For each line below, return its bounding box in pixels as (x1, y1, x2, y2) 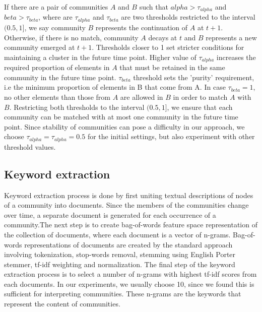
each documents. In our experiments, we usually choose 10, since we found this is (4, 278, 254, 289)
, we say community (24, 22, 86, 32)
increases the (216, 51, 256, 62)
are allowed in (120, 91, 163, 102)
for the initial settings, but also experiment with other (87, 131, 255, 142)
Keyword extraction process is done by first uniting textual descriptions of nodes (4, 190, 253, 200)
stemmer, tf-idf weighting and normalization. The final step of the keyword (4, 259, 235, 269)
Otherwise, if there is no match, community (4, 32, 139, 42)
